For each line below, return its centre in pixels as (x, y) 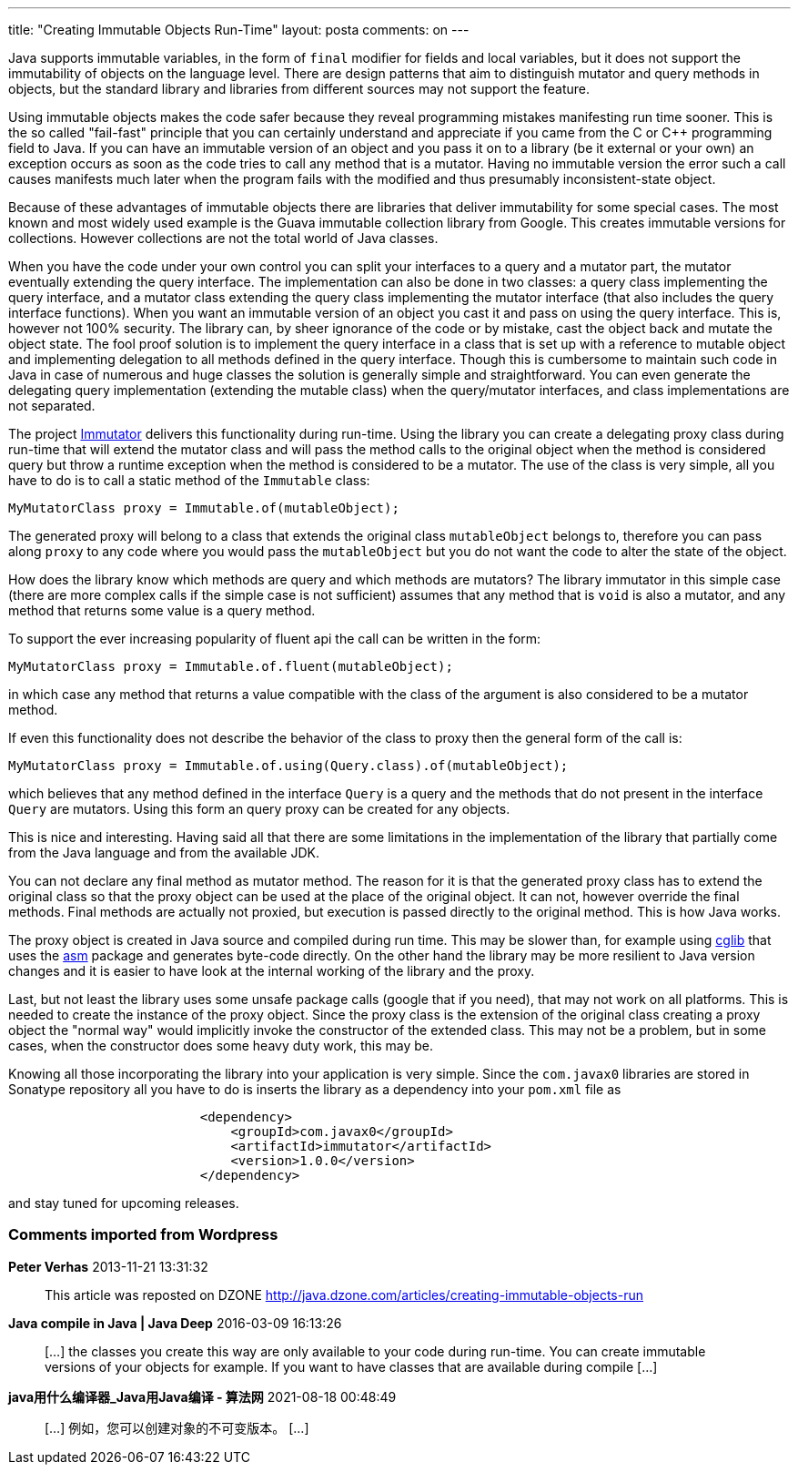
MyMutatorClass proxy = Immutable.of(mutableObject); (204, 508)
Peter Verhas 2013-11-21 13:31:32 (108, 1266)
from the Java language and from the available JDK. (164, 853)
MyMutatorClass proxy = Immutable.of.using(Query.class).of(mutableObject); (288, 766)
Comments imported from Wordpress (143, 1235)
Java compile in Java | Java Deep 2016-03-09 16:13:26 (175, 1323)
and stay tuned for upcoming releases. (124, 1203)
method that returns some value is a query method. (162, 610)
